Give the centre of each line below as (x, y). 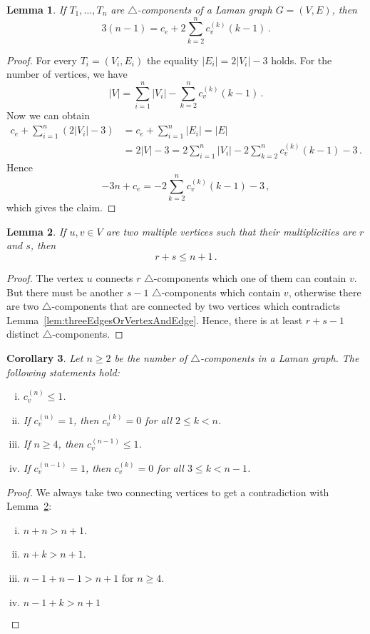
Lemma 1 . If (36, 9)
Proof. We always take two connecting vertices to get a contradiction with (168, 492)
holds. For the (302, 60)
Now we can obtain (48, 115)
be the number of (151, 358)
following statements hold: (63, 372)
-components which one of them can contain (250, 278)
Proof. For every (42, 60)
